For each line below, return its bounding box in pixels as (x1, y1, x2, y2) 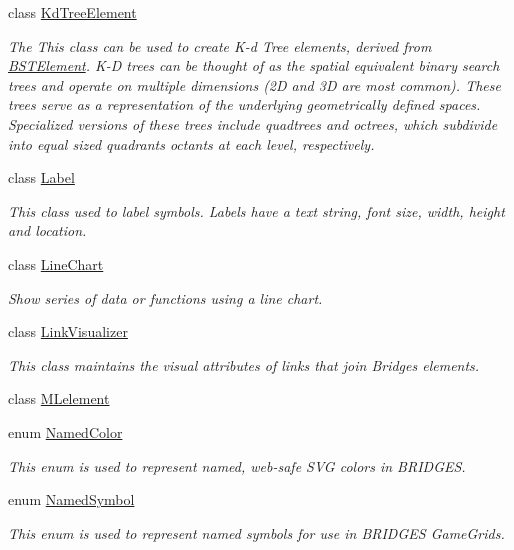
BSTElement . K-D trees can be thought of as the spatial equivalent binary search (8, 55, 500, 76)
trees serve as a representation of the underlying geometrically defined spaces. (8, 94, 481, 115)
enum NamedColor (8, 421, 123, 442)
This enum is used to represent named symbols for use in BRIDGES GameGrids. (8, 522, 505, 543)
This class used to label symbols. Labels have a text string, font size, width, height (8, 200, 505, 221)
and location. (8, 220, 87, 241)
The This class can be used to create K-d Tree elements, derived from (8, 35, 432, 56)
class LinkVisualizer (8, 321, 128, 342)
